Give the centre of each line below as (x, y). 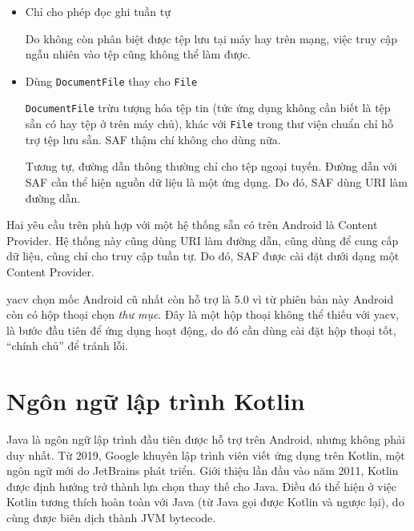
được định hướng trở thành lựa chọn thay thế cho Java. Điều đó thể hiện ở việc (201, 486)
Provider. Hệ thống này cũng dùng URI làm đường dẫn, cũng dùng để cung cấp (203, 240)
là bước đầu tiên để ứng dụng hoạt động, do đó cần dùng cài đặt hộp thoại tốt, (201, 330)
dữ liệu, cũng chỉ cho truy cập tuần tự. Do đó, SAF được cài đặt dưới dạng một (203, 256)
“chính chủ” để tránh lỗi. (68, 346)
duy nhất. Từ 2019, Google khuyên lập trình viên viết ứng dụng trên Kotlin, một (206, 455)
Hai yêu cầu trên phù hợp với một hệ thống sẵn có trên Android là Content (192, 225)
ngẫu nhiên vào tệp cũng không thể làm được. (138, 54)
